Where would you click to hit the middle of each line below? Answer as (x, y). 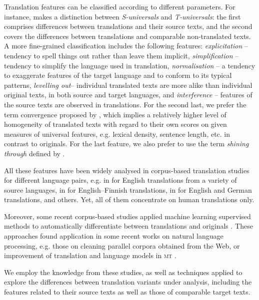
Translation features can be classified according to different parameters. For (120, 6)
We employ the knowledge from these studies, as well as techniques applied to (123, 272)
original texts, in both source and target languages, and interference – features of (128, 95)
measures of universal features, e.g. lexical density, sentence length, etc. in (117, 134)
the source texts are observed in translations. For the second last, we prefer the (125, 104)
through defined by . (34, 153)
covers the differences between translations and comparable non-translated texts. (127, 36)
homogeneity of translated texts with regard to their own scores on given (115, 124)
